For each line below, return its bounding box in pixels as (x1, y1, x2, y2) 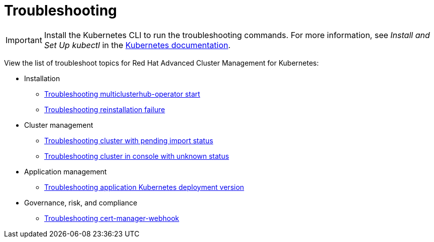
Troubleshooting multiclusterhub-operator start (44, 89, 200, 98)
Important (6, 35, 42, 45)
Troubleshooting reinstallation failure (44, 105, 165, 114)
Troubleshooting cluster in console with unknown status (44, 151, 229, 160)
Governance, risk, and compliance (24, 198, 138, 207)
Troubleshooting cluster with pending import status (44, 136, 213, 145)
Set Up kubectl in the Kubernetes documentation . (44, 40, 231, 50)
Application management (24, 167, 107, 176)
